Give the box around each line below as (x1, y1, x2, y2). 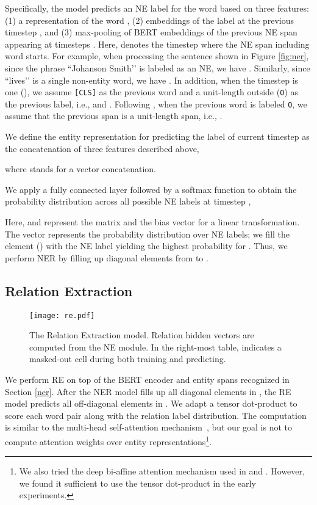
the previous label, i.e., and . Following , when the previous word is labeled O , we (5, 97, 307, 110)
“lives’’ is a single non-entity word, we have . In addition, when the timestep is (5, 73, 299, 86)
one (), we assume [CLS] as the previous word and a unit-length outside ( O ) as (5, 85, 298, 98)
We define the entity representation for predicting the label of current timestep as (5, 130, 310, 143)
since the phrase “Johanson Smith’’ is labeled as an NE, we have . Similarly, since (5, 61, 310, 74)
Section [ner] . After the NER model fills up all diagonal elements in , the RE (5, 385, 291, 398)
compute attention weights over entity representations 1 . (5, 434, 212, 448)
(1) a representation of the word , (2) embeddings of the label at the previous (5, 13, 294, 26)
